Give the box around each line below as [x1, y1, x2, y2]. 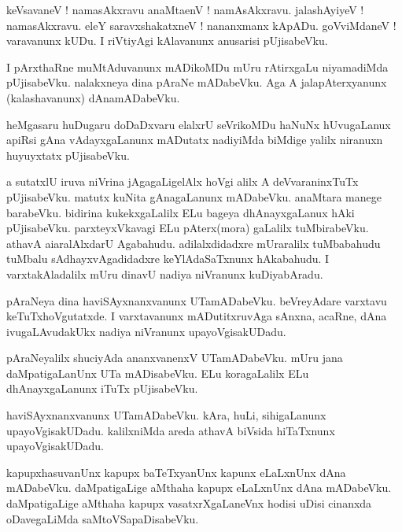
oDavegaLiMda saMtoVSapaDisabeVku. [6, 510, 199, 526]
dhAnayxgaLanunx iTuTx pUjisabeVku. [6, 380, 198, 397]
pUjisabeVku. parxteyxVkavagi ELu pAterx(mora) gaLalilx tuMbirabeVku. [6, 220, 369, 236]
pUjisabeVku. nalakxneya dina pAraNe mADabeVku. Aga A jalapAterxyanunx [6, 74, 387, 91]
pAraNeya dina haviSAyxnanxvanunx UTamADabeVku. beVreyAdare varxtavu [6, 292, 387, 308]
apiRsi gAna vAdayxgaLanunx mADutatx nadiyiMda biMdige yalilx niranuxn [6, 131, 383, 148]
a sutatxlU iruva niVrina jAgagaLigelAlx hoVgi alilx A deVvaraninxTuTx [6, 173, 359, 190]
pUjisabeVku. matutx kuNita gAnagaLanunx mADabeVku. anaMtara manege [6, 188, 382, 205]
